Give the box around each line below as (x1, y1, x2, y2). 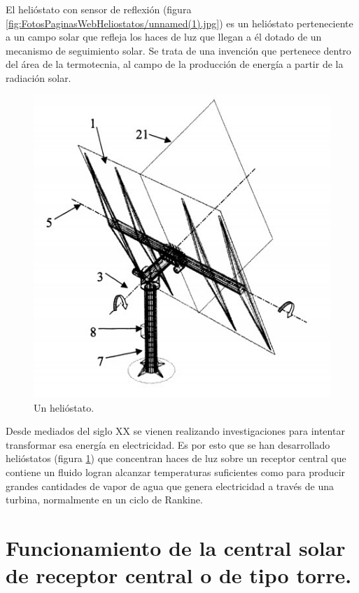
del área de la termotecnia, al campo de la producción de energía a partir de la (6, 57, 344, 71)
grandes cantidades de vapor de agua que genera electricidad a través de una (6, 478, 335, 493)
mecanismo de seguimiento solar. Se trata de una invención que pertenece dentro (6, 43, 351, 57)
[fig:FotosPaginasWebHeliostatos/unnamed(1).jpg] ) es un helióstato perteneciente (6, 15, 353, 30)
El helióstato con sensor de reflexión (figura (6, 2, 192, 16)
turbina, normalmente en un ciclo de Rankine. (6, 492, 203, 507)
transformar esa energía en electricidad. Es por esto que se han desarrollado (6, 437, 330, 452)
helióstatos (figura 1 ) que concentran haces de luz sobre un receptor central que (6, 451, 346, 466)
